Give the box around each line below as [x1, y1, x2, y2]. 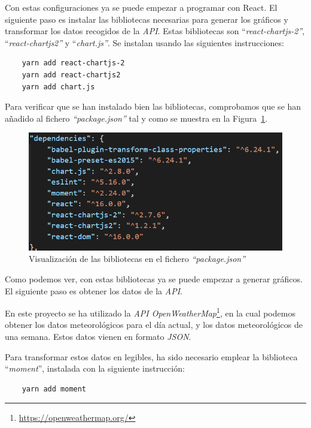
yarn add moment [22, 384, 87, 393]
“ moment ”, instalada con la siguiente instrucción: [5, 362, 185, 375]
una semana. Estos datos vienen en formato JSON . [5, 330, 191, 342]
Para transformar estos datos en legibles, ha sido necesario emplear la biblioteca [5, 350, 298, 363]
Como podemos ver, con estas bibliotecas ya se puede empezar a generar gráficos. [5, 272, 303, 285]
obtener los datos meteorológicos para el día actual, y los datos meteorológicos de [5, 318, 303, 331]
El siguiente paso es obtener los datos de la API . [5, 284, 182, 297]
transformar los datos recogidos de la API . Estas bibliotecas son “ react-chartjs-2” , [5, 25, 305, 37]
